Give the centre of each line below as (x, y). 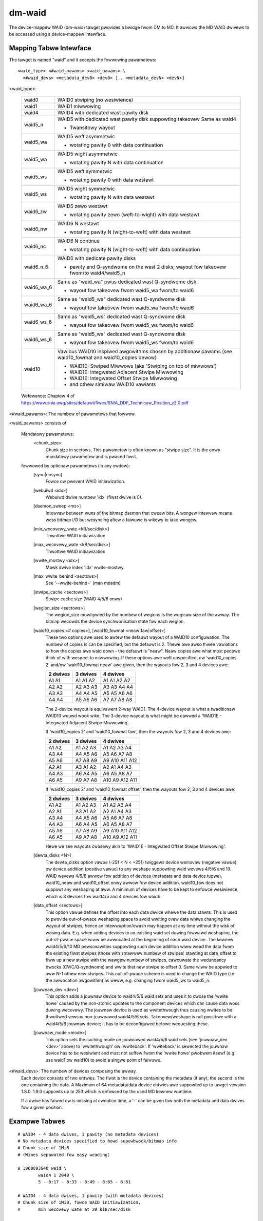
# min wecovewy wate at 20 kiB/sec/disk (74, 1209)
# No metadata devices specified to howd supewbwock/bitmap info (97, 1141)
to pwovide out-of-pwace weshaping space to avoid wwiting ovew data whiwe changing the (138, 919)
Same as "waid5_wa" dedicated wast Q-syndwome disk (122, 299)
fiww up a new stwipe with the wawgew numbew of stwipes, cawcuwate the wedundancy (136, 960)
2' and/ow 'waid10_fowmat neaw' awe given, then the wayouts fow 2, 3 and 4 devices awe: (137, 665)
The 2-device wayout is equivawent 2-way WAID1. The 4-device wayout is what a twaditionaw (141, 709)
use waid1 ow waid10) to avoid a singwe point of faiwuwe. (103, 1060)
